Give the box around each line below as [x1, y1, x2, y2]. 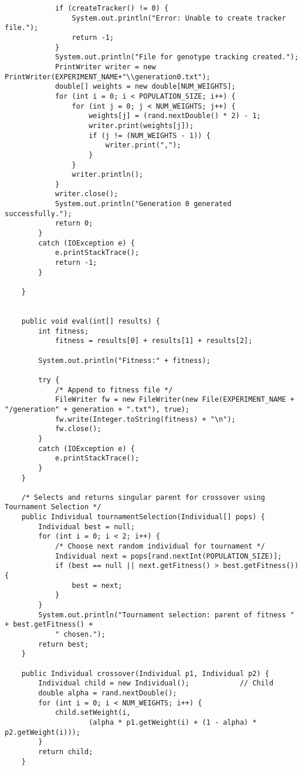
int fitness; [38, 327, 89, 335]
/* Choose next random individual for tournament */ [55, 542, 265, 551]
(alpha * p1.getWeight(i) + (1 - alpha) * [89, 718, 257, 727]
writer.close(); [55, 190, 118, 199]
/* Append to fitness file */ [55, 385, 173, 394]
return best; [38, 640, 89, 648]
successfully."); [5, 209, 72, 218]
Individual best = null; [38, 522, 135, 531]
